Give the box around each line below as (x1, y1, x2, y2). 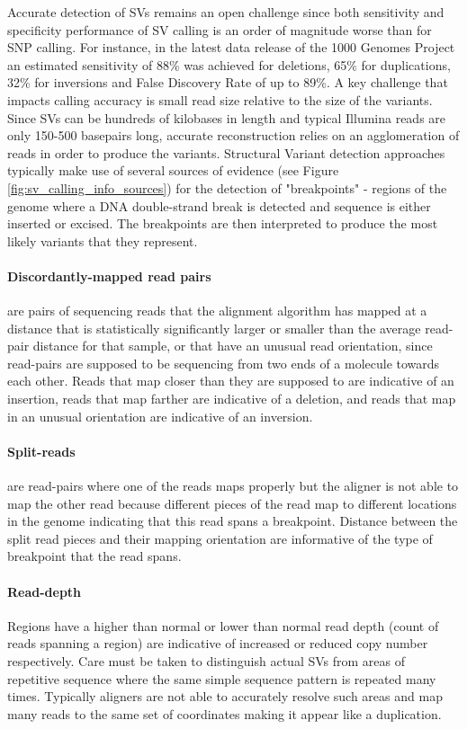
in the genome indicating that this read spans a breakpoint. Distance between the (7, 511, 458, 530)
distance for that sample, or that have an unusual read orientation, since (32, 336, 433, 355)
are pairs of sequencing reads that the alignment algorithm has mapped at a (7, 301, 427, 320)
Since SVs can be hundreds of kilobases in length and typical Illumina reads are (7, 108, 446, 127)
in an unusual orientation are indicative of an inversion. (7, 406, 313, 425)
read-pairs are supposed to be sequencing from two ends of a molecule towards (7, 353, 440, 372)
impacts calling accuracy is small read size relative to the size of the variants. (7, 90, 433, 109)
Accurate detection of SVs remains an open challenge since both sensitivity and (7, 3, 445, 21)
